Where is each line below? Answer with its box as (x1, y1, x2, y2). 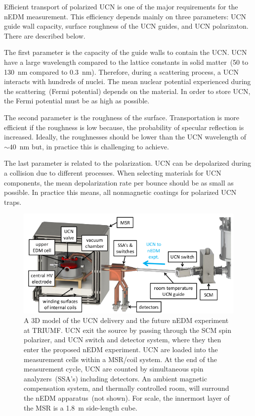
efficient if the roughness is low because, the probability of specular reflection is (4, 122, 244, 132)
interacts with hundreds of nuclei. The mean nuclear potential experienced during (4, 76, 251, 87)
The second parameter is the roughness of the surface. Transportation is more (4, 112, 240, 122)
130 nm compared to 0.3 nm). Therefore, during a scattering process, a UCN (4, 66, 239, 77)
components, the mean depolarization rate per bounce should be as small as (4, 177, 234, 187)
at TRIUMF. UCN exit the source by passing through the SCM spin (24, 324, 231, 335)
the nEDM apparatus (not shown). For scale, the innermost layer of (24, 392, 230, 403)
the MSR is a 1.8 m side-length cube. (24, 402, 137, 413)
